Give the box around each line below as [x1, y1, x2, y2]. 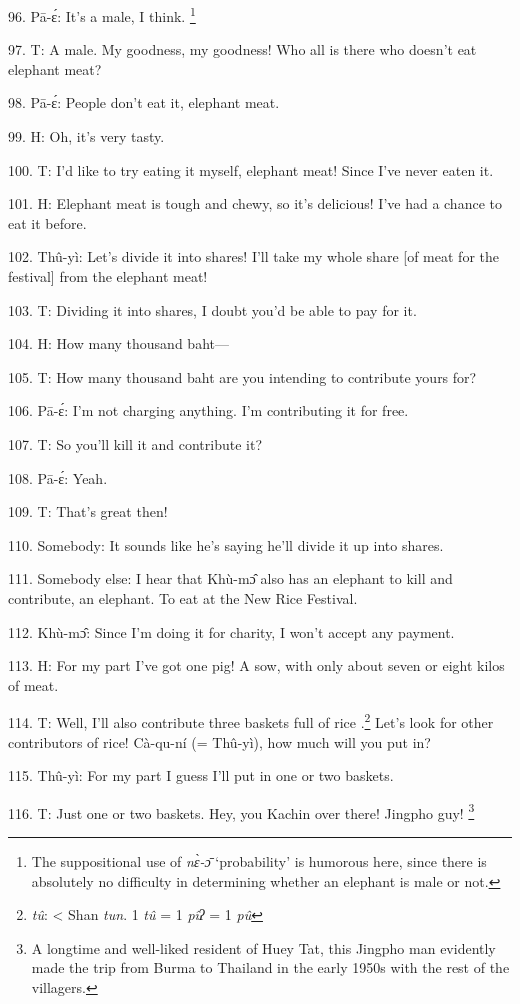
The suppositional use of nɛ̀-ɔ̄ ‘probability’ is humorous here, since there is [31, 851, 487, 871]
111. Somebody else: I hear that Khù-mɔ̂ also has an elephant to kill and [8, 568, 453, 589]
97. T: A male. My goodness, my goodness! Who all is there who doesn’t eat [8, 39, 477, 60]
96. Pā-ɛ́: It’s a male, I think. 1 [8, 3, 196, 26]
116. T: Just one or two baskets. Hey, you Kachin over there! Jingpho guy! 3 [8, 799, 475, 823]
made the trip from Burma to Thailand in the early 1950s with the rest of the [31, 957, 510, 978]
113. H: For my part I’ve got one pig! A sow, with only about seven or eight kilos [8, 655, 505, 676]
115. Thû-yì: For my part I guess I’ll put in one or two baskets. [8, 765, 394, 786]
